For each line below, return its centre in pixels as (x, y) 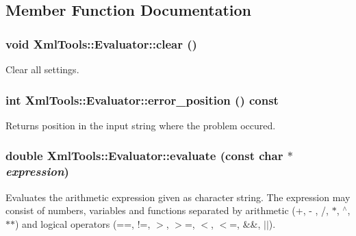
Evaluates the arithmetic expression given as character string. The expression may (178, 197)
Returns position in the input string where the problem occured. (141, 125)
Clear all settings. (42, 69)
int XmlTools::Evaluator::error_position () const (142, 100)
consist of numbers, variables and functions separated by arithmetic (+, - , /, (167, 210)
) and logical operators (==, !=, (83, 223)
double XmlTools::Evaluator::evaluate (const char (144, 156)
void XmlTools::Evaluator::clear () (101, 43)
